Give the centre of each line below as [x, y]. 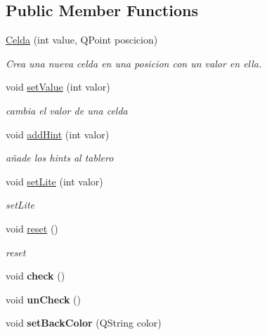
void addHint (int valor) [58, 134]
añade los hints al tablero [60, 158]
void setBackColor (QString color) [84, 323]
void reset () [32, 228]
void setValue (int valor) [58, 87]
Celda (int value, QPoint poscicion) [82, 40]
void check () [35, 276]
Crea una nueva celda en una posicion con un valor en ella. [134, 63]
